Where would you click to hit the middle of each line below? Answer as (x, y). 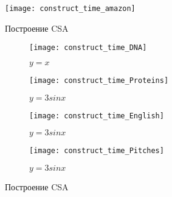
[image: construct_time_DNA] (88, 48)
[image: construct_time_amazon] (70, 9)
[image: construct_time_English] (97, 116)
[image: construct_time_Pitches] (97, 151)
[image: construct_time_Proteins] (99, 80)
